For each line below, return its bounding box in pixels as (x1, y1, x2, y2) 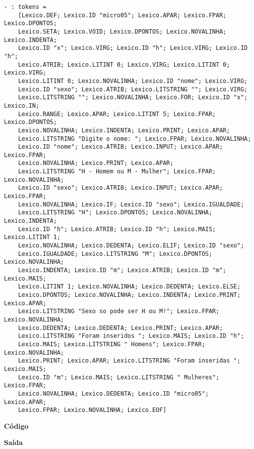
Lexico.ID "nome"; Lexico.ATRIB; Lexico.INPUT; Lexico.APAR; (18, 143, 223, 151)
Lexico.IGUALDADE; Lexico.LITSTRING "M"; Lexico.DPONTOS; (18, 250, 213, 257)
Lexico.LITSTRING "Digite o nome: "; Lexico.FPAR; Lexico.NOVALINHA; (18, 135, 252, 142)
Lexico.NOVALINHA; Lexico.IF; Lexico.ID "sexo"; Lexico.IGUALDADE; (18, 201, 244, 208)
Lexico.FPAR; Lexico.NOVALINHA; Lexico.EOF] (18, 407, 167, 414)
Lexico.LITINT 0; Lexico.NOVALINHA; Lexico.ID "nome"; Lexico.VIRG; (18, 77, 248, 84)
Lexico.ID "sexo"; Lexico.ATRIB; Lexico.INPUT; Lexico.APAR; (18, 184, 223, 192)
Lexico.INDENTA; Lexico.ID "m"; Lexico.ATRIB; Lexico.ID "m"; (18, 267, 227, 274)
